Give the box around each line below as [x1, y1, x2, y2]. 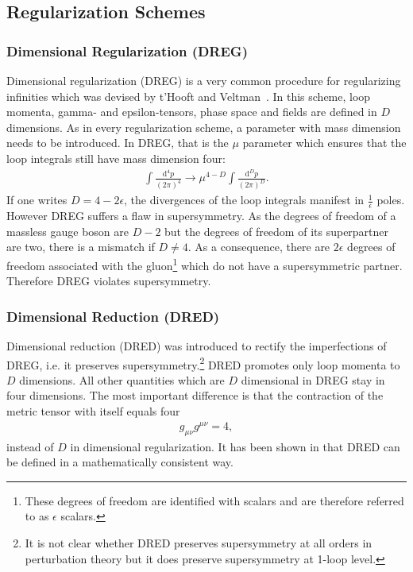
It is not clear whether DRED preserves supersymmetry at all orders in [25, 534, 372, 551]
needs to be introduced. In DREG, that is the [6, 134, 229, 151]
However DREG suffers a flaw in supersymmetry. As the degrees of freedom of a [6, 207, 396, 224]
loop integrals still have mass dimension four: [6, 149, 226, 166]
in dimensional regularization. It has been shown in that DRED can [70, 438, 400, 454]
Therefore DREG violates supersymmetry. [6, 272, 211, 289]
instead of [6, 438, 54, 454]
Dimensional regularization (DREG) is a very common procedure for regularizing [6, 72, 401, 88]
